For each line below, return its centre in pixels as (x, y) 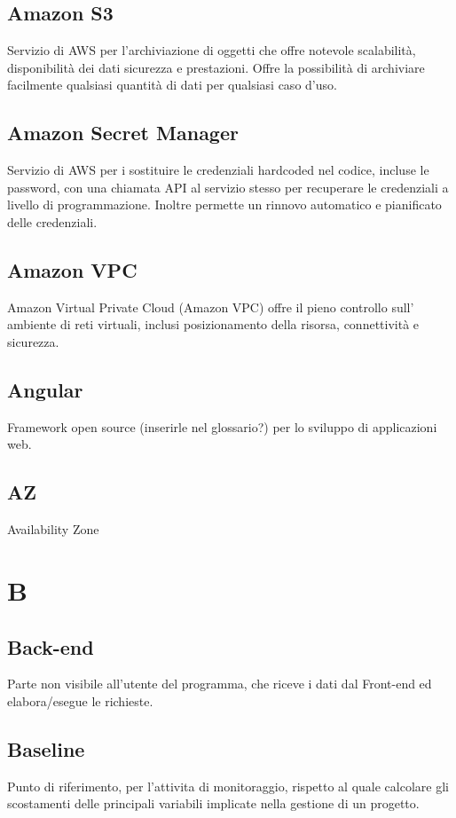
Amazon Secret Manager (123, 133)
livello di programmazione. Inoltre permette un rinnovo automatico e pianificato (224, 204)
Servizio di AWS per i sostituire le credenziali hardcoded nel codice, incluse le (218, 170)
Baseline (46, 748)
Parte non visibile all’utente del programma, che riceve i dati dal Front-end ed (220, 684)
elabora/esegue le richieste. (80, 700)
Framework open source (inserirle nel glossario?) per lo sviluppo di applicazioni (222, 426)
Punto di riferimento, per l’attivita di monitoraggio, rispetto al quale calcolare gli (228, 786)
